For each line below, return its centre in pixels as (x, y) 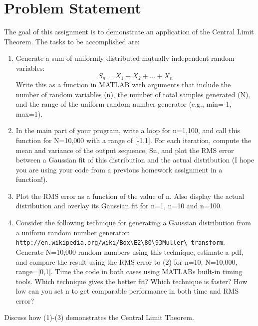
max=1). (29, 113)
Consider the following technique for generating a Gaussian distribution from (133, 223)
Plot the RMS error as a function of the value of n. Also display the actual (130, 196)
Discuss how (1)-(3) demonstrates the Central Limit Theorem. (99, 317)
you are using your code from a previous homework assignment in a (119, 169)
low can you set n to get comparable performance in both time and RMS (127, 291)
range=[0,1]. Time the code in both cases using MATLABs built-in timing (129, 271)
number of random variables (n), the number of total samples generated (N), (133, 94)
